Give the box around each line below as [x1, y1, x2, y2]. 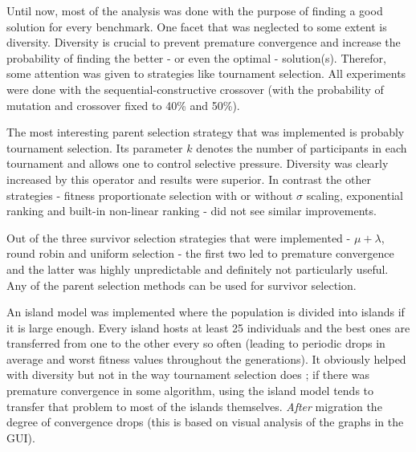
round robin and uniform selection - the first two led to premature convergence [6, 245, 394, 262]
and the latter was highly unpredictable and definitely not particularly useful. [6, 260, 389, 277]
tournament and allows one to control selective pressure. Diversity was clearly [6, 155, 389, 172]
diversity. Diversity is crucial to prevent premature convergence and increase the [6, 34, 401, 51]
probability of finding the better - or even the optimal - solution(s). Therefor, [6, 49, 386, 66]
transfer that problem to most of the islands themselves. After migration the [6, 397, 382, 414]
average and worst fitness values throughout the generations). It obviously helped [6, 350, 406, 367]
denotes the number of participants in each [196, 139, 407, 156]
